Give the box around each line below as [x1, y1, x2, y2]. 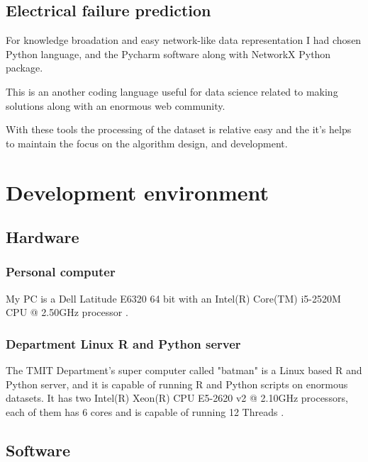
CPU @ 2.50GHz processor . [6, 305, 128, 320]
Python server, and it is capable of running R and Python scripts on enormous [6, 376, 348, 391]
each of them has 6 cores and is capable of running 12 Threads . [6, 404, 284, 419]
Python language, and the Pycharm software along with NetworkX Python [6, 46, 331, 61]
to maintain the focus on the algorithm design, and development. [6, 135, 288, 150]
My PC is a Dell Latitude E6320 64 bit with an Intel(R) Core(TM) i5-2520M [6, 291, 341, 305]
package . [6, 60, 43, 75]
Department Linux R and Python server [6, 334, 241, 352]
